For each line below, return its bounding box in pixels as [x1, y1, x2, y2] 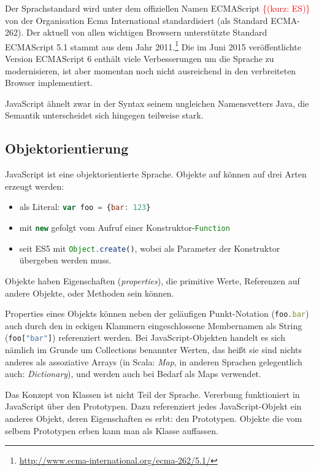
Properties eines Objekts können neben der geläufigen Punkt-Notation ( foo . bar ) [5, 307, 309, 320]
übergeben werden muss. [19, 254, 112, 267]
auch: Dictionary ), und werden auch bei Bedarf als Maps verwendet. [5, 367, 261, 380]
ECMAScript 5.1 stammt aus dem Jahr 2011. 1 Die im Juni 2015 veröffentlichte [5, 38, 301, 53]
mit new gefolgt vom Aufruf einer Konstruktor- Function [19, 221, 230, 234]
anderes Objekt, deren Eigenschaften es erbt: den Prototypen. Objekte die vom [5, 412, 302, 425]
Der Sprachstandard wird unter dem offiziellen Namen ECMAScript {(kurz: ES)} [5, 2, 310, 14]
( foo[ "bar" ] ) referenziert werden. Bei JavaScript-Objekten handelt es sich [5, 331, 285, 344]
